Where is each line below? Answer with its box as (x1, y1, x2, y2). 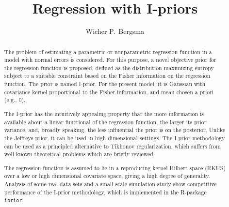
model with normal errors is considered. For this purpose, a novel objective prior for (4, 56, 216, 64)
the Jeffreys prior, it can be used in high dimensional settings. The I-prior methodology (4, 133, 225, 142)
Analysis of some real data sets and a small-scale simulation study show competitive (4, 180, 217, 188)
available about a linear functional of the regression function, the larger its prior (4, 118, 207, 126)
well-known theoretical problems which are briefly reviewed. (4, 150, 155, 158)
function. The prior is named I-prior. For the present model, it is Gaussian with (4, 80, 206, 88)
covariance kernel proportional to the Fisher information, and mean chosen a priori (4, 88, 214, 96)
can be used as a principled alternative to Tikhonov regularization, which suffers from (4, 142, 221, 150)
